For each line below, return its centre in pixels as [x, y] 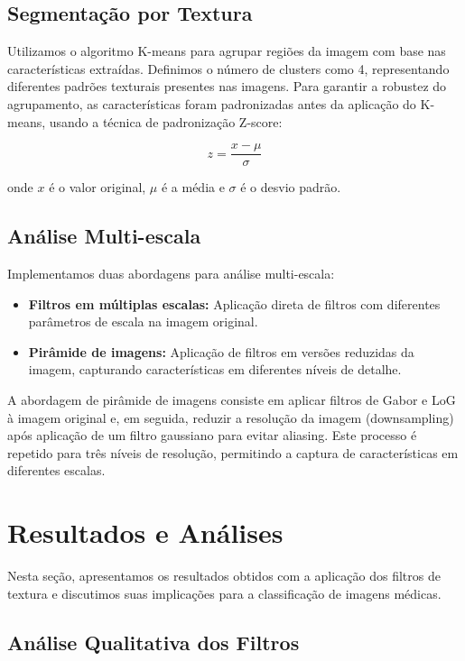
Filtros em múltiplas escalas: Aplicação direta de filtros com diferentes [234, 303]
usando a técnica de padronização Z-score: [166, 121]
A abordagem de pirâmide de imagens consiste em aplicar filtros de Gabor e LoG [232, 399]
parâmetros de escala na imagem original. [143, 321]
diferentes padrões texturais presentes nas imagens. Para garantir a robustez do [227, 86]
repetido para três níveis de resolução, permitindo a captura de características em [233, 452]
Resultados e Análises [145, 532]
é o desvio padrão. [291, 187]
